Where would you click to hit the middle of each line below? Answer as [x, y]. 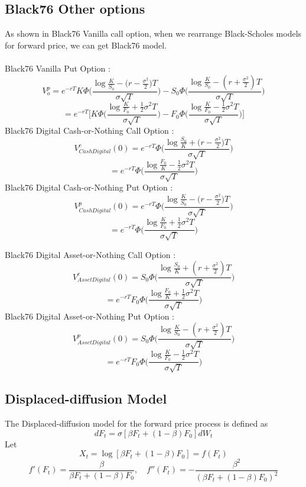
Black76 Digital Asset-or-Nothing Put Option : [90, 316]
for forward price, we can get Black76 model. [86, 45]
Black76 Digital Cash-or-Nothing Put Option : [89, 187]
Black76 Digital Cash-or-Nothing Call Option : [89, 130]
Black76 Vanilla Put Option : [58, 68]
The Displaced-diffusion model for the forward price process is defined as [136, 423]
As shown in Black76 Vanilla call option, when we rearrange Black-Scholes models [153, 33]
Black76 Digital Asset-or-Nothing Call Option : [90, 254]
